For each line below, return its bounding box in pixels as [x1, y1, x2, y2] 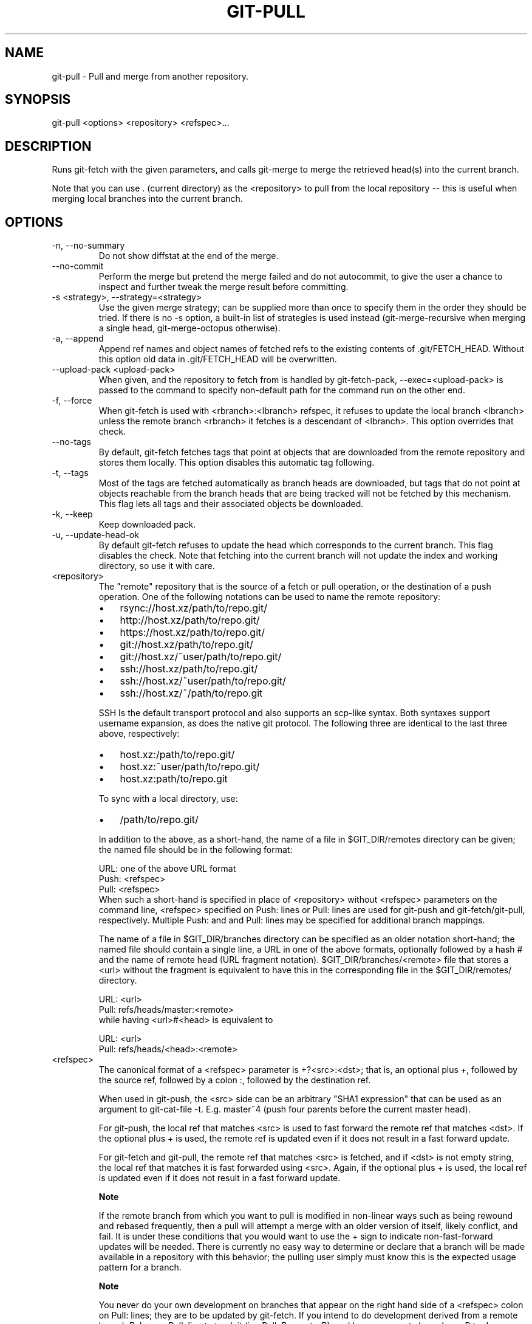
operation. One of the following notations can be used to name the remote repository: [98, 591, 441, 602]
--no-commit [52, 261, 104, 272]
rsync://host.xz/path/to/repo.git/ [120, 602, 267, 615]
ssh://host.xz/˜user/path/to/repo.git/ [120, 675, 286, 688]
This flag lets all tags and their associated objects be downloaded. [98, 498, 364, 509]
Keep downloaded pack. [98, 519, 196, 530]
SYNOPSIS [5, 92, 71, 108]
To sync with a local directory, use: [98, 793, 238, 804]
